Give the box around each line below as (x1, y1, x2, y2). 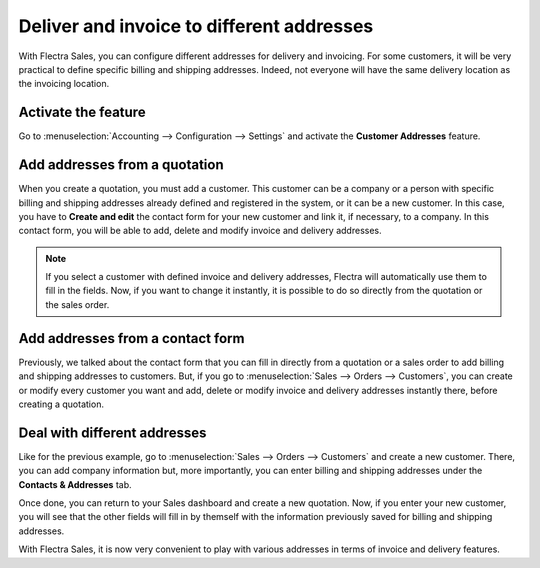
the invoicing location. (18, 78, 110, 90)
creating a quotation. (18, 398, 105, 410)
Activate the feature (18, 104, 146, 121)
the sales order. (45, 298, 110, 310)
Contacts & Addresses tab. (18, 478, 132, 490)
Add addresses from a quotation (18, 156, 224, 174)
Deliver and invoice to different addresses (18, 15, 374, 37)
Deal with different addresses (18, 424, 207, 441)
